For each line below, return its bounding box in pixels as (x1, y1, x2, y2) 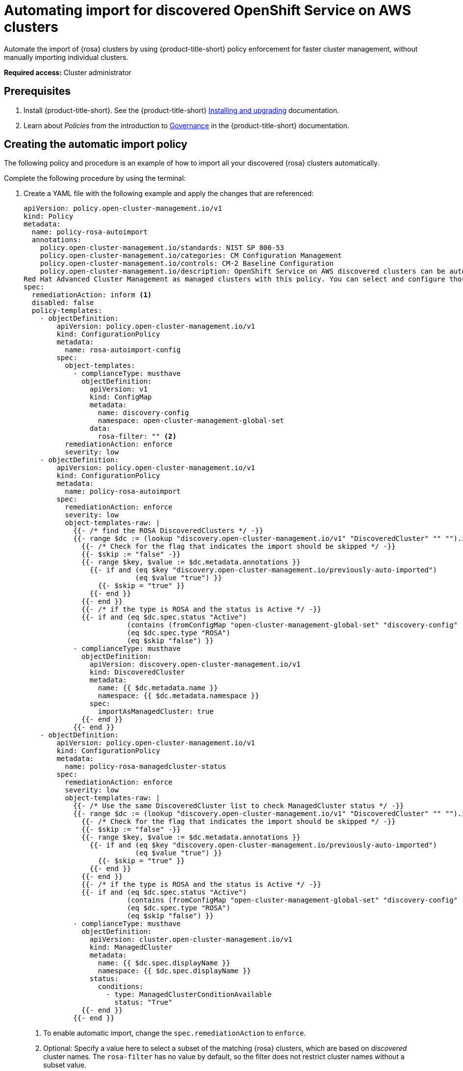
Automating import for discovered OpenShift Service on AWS (4, 2, 412, 19)
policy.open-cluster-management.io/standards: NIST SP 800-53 (40, 244, 284, 252)
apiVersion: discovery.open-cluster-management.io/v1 (89, 660, 301, 669)
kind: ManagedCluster (89, 943, 173, 952)
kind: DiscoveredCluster (89, 668, 185, 676)
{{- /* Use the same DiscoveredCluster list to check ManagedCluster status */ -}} (73, 802, 404, 810)
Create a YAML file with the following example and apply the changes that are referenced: (24, 189, 314, 198)
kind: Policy (24, 212, 74, 221)
